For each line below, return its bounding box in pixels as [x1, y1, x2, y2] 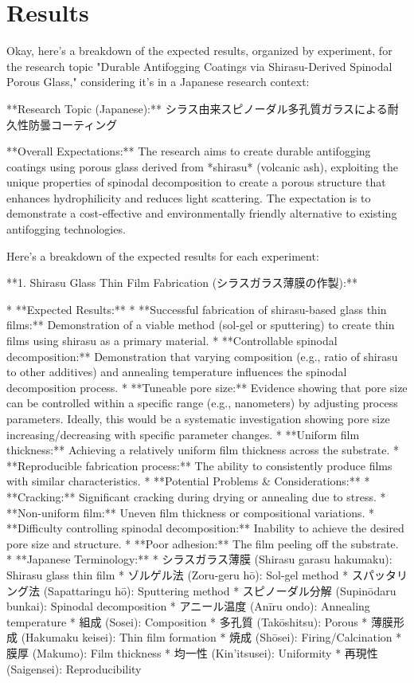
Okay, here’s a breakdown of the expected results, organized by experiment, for [6, 42, 393, 59]
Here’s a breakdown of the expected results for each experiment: [6, 247, 319, 264]
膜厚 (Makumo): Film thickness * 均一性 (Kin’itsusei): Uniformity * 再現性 [6, 644, 378, 661]
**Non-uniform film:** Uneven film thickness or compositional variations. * [6, 504, 375, 520]
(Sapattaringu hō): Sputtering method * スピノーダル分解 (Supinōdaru [43, 582, 396, 599]
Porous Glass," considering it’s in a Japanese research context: [6, 73, 310, 90]
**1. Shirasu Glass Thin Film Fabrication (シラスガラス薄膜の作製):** [6, 274, 357, 291]
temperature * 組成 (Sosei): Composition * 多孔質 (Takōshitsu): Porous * [6, 613, 368, 630]
